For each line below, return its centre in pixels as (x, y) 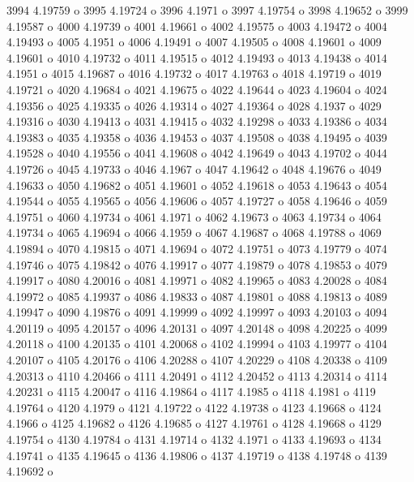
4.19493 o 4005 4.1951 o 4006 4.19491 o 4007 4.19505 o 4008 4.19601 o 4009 (194, 42)
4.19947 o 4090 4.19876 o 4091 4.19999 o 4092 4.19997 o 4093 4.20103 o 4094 (197, 312)
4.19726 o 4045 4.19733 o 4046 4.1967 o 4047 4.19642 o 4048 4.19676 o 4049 (194, 168)
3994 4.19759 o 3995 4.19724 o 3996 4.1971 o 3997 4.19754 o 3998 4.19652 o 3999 (207, 10)
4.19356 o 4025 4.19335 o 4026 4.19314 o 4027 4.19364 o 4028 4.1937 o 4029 (194, 105)
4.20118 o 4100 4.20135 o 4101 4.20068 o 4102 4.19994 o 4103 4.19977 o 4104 (197, 344)
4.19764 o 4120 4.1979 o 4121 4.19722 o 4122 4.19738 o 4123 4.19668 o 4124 (194, 407)
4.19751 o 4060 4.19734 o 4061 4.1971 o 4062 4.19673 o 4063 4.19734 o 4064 (194, 216)
